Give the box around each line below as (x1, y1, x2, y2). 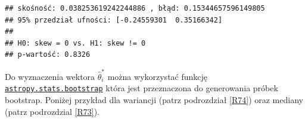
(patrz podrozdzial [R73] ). (5, 105, 99, 117)
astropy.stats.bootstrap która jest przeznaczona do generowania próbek (5, 82, 278, 94)
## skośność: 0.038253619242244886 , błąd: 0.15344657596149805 (5, 4, 265, 12)
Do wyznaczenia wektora (5, 70, 95, 82)
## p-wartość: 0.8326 (5, 50, 91, 59)
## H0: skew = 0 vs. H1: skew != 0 (5, 38, 146, 47)
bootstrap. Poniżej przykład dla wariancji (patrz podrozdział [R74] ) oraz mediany (5, 93, 303, 105)
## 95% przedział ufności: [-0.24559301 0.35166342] (5, 15, 223, 24)
